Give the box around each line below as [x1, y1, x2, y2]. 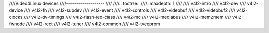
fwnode [9, 21, 25, 27]
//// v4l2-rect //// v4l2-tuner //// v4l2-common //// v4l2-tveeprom [26, 21, 160, 27]
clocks [9, 14, 23, 20]
